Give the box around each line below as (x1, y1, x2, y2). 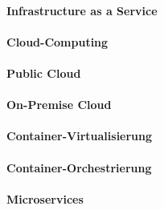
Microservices (6, 190, 84, 207)
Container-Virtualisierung (6, 127, 153, 144)
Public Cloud (6, 64, 81, 81)
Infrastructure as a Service (6, 2, 158, 18)
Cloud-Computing (6, 33, 109, 50)
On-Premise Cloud (6, 96, 112, 113)
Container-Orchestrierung (6, 159, 152, 176)
